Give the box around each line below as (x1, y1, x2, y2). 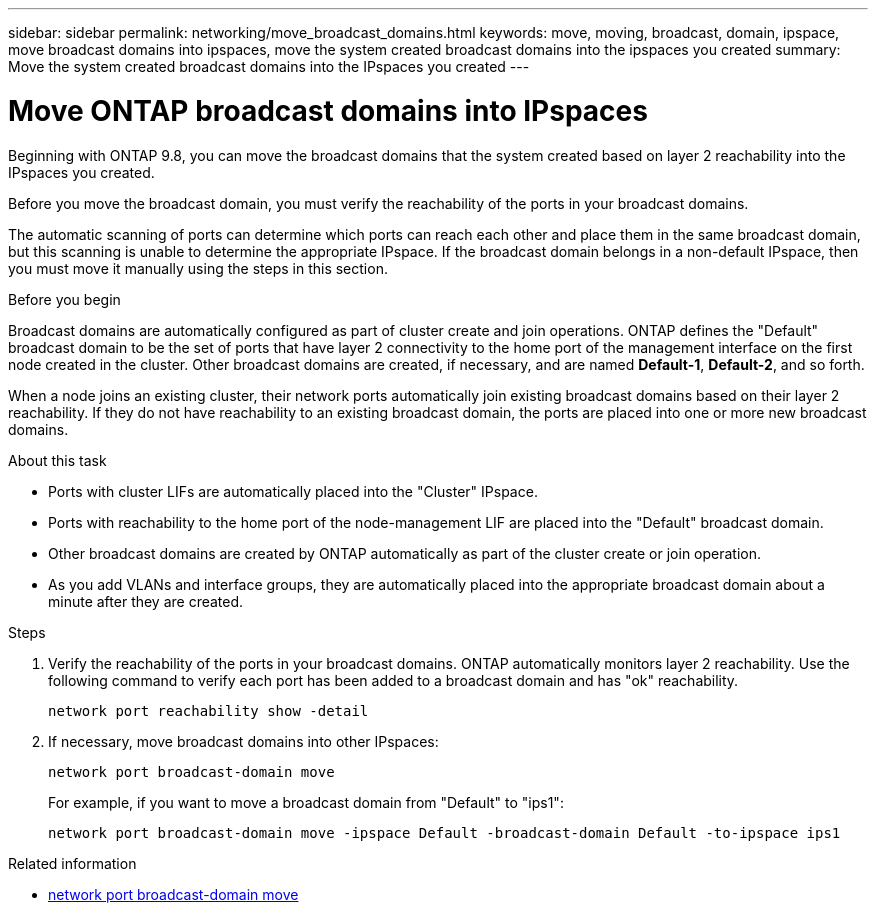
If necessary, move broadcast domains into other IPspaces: (48, 732, 439, 750)
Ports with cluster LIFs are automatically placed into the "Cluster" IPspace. (48, 482, 538, 500)
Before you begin (8, 290, 121, 308)
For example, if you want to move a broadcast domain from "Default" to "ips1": (48, 793, 564, 811)
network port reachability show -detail (48, 702, 369, 719)
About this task (8, 451, 107, 469)
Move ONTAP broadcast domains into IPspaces (8, 93, 648, 128)
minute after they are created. (48, 592, 244, 610)
